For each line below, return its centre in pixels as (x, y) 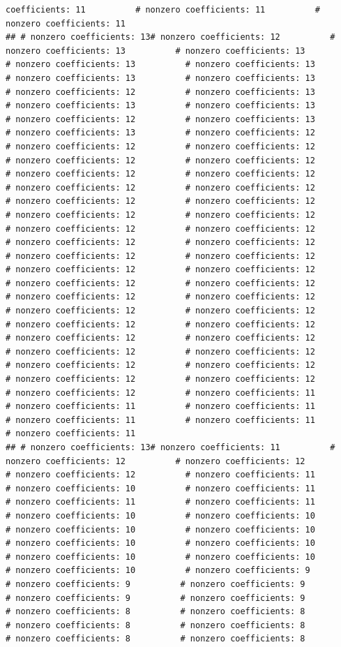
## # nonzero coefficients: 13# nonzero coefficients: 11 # (170, 447)
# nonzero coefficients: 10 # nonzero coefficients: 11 (160, 488)
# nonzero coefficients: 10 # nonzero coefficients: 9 (158, 571)
